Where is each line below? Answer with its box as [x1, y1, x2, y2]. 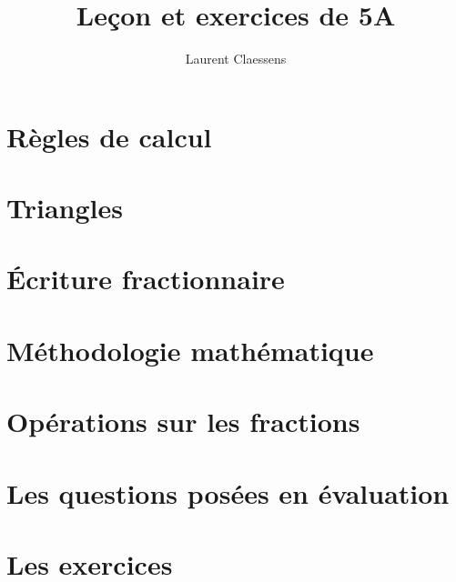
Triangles [6, 189, 123, 226]
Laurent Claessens [185, 49, 287, 68]
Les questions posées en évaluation [6, 474, 450, 511]
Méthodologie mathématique [6, 331, 374, 368]
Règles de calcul [6, 117, 212, 155]
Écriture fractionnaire [6, 260, 285, 297]
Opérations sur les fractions [6, 403, 360, 440]
